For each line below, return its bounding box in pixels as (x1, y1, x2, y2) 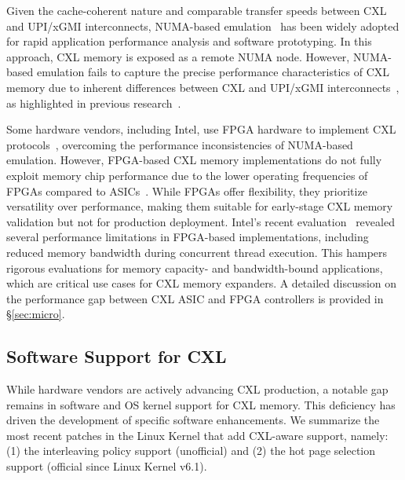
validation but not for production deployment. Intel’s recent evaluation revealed (6, 213, 395, 229)
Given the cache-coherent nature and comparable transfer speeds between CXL (6, 2, 387, 18)
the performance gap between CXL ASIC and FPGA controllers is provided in (6, 290, 384, 306)
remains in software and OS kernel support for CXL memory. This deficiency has (6, 396, 396, 412)
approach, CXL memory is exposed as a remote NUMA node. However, (6, 48, 350, 64)
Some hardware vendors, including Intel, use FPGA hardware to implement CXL (6, 121, 396, 137)
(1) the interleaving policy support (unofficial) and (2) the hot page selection (6, 442, 376, 459)
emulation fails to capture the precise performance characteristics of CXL (36, 64, 390, 80)
